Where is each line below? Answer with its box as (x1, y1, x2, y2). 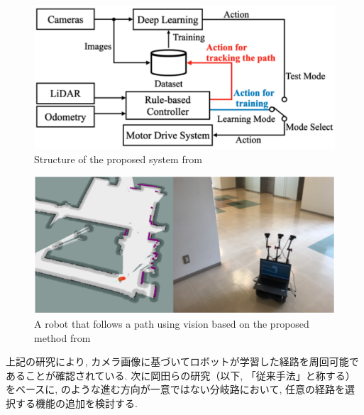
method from (34, 330, 91, 345)
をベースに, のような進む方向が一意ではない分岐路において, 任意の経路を (6, 382, 345, 397)
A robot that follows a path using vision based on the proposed (34, 316, 309, 331)
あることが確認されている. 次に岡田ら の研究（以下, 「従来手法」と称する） (6, 367, 355, 382)
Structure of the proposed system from (34, 151, 202, 166)
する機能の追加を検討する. (15, 396, 138, 411)
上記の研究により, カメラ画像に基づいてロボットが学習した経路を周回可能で (6, 354, 359, 369)
